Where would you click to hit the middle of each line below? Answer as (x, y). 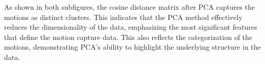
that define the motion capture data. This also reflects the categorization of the (128, 37)
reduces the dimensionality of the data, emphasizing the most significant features (131, 27)
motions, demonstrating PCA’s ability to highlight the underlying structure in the (132, 47)
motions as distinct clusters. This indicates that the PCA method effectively (123, 17)
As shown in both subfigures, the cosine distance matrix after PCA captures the (129, 7)
